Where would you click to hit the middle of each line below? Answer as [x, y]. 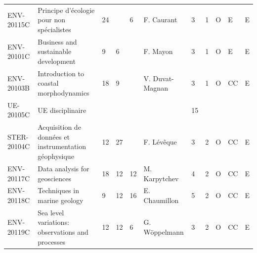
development [57, 61]
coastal [48, 83]
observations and [63, 231]
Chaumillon [161, 200]
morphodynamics [64, 93]
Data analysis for [64, 168]
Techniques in [58, 190]
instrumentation [62, 146]
